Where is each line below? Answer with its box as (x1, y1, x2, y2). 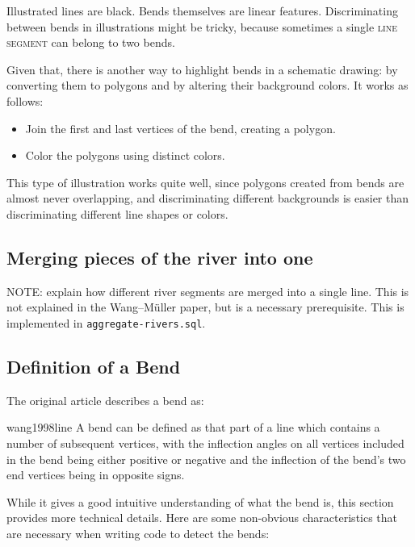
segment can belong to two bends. (6, 34, 175, 51)
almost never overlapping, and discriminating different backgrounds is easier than (6, 190, 409, 207)
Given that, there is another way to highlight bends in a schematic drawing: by (6, 61, 398, 77)
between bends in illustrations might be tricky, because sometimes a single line (6, 18, 398, 35)
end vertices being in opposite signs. (6, 466, 185, 483)
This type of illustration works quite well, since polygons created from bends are (6, 173, 405, 190)
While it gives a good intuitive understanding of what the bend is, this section (6, 493, 394, 510)
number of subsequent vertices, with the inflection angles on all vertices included (6, 434, 405, 451)
